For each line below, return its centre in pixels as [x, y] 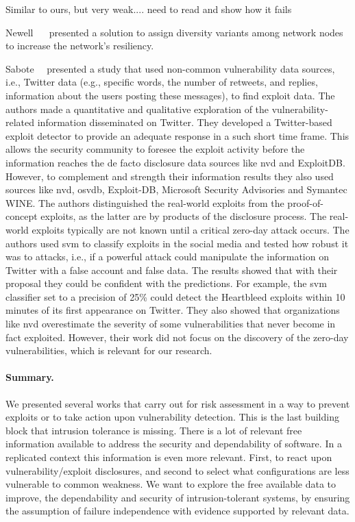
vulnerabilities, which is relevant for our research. [109, 350]
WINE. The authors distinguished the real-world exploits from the [145, 202]
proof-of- [305, 202]
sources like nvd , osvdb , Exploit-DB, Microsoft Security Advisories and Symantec [176, 189]
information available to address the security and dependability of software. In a [174, 444]
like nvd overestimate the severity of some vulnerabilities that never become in [171, 324]
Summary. [30, 377]
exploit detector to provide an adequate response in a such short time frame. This [177, 135]
